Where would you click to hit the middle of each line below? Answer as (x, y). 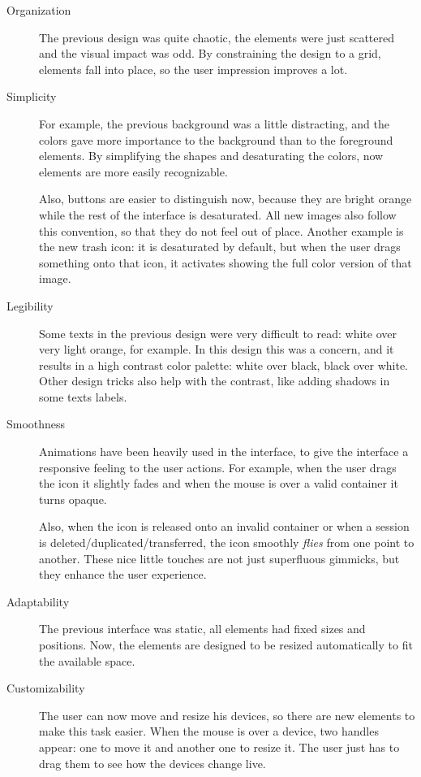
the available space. (87, 660)
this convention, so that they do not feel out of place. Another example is (221, 230)
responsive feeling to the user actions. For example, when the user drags (218, 467)
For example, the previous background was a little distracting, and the (214, 123)
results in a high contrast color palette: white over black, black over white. (224, 365)
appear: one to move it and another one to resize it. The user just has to (219, 747)
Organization (39, 10)
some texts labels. (83, 396)
